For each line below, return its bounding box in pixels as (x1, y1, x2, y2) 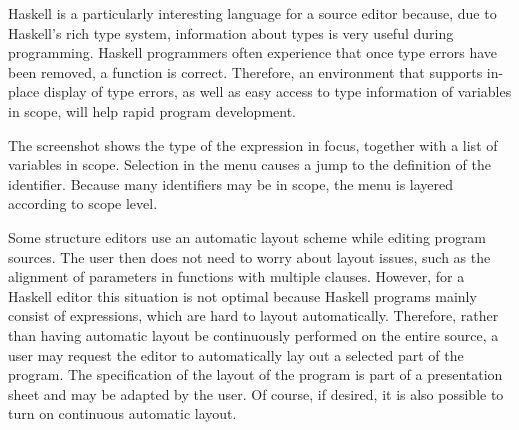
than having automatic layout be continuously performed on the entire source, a (8, 324, 499, 345)
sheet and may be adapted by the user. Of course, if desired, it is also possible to (8, 383, 504, 404)
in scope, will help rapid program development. (8, 100, 296, 121)
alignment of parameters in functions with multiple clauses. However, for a (8, 266, 465, 287)
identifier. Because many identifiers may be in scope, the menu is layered (8, 173, 454, 194)
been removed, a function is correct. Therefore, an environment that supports (8, 61, 483, 82)
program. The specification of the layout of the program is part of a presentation (8, 364, 503, 385)
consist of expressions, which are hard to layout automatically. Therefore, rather (8, 305, 499, 326)
